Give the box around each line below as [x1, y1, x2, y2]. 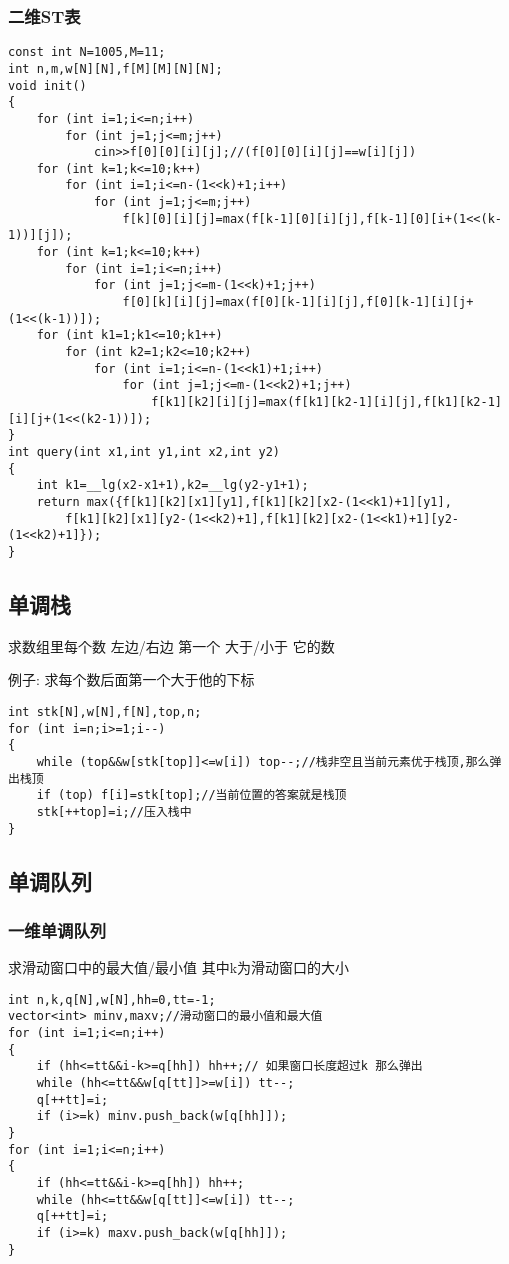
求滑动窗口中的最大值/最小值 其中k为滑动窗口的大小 [8, 957, 350, 978]
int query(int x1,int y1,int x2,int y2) [8, 444, 281, 459]
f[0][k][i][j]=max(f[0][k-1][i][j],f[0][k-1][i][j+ [122, 295, 474, 310]
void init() [8, 78, 87, 93]
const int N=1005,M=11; [8, 45, 166, 60]
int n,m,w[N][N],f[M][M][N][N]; [8, 61, 223, 76]
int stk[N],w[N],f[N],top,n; [8, 704, 202, 719]
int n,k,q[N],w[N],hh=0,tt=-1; [8, 992, 216, 1007]
